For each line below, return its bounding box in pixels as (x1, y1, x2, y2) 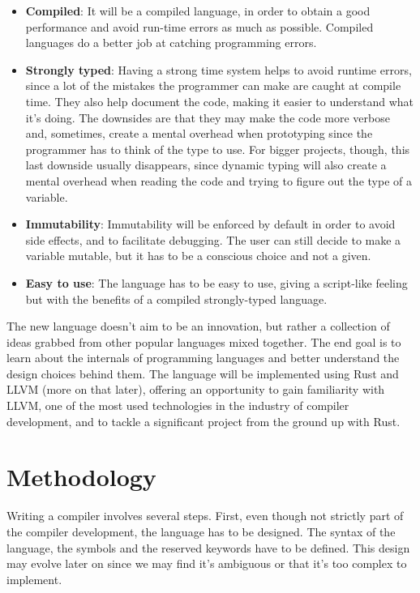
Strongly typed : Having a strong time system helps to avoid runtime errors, (25, 61, 412, 78)
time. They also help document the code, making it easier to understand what (25, 92, 414, 109)
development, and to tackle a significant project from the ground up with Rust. (6, 412, 401, 429)
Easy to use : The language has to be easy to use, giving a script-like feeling (25, 274, 408, 291)
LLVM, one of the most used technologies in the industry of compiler (6, 397, 349, 414)
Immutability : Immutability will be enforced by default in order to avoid (25, 215, 396, 233)
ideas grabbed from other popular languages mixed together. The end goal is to (6, 333, 401, 350)
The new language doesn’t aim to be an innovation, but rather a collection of (6, 318, 390, 335)
